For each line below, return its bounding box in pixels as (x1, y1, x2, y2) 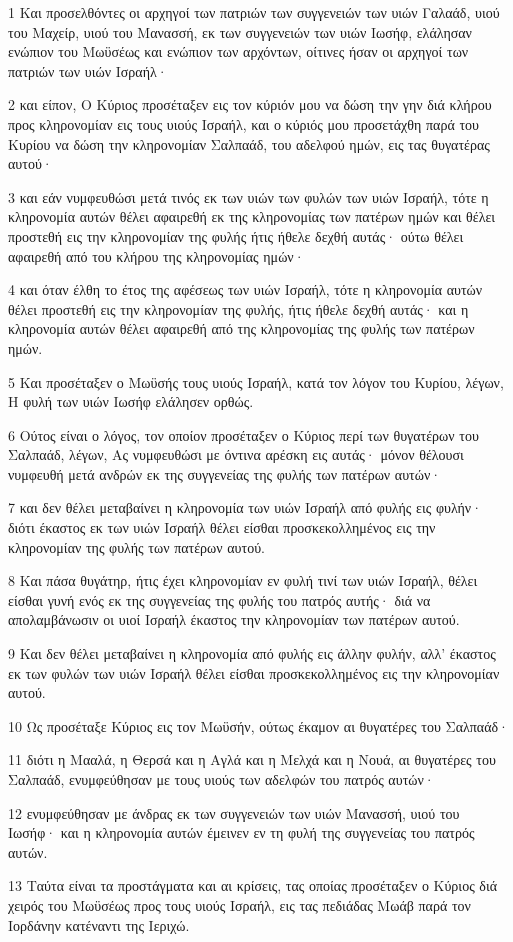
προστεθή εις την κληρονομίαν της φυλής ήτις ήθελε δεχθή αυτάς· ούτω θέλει (8, 225, 464, 246)
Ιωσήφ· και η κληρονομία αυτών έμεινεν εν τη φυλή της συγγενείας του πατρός (8, 822, 475, 843)
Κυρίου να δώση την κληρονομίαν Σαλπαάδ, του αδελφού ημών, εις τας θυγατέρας (8, 133, 490, 154)
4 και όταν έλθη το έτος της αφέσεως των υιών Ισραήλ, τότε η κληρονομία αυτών (8, 279, 483, 300)
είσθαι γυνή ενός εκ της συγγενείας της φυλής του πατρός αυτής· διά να (8, 589, 431, 610)
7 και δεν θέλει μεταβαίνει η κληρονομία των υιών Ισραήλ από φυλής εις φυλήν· (8, 497, 483, 518)
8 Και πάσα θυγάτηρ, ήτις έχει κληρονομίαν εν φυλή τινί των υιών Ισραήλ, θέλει (8, 570, 478, 591)
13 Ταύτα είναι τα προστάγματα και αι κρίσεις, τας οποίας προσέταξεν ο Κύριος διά (8, 875, 498, 896)
